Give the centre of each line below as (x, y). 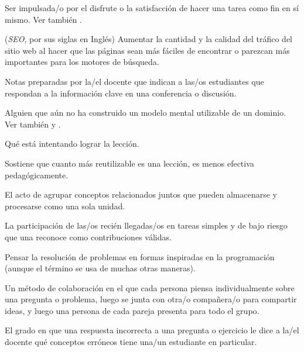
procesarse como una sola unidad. (65, 206)
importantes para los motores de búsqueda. (82, 62)
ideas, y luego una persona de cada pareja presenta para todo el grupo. (132, 310)
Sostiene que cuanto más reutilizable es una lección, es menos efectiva (129, 163)
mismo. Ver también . (43, 19)
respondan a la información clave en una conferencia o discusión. (121, 93)
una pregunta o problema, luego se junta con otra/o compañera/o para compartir (151, 299)
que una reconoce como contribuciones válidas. (88, 237)
